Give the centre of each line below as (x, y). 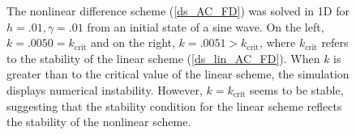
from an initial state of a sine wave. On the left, (206, 26)
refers (335, 42)
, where (277, 42)
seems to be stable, (296, 89)
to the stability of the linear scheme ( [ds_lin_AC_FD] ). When (163, 58)
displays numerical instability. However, (105, 89)
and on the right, (133, 42)
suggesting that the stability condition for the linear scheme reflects (174, 105)
